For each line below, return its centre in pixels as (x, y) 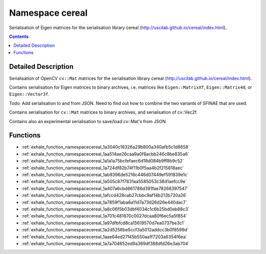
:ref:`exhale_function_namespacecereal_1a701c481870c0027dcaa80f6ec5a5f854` (104, 216)
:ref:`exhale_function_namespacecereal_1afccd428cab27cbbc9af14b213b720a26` (104, 195)
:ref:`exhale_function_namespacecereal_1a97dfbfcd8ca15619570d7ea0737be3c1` (103, 223)
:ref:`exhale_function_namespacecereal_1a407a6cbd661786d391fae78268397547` (105, 188)
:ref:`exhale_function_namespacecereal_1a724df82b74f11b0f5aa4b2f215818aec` (103, 168)
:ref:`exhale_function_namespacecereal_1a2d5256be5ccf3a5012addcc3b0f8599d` (105, 230)
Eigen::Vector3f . (29, 94)
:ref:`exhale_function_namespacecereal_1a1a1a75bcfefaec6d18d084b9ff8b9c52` (103, 161)
